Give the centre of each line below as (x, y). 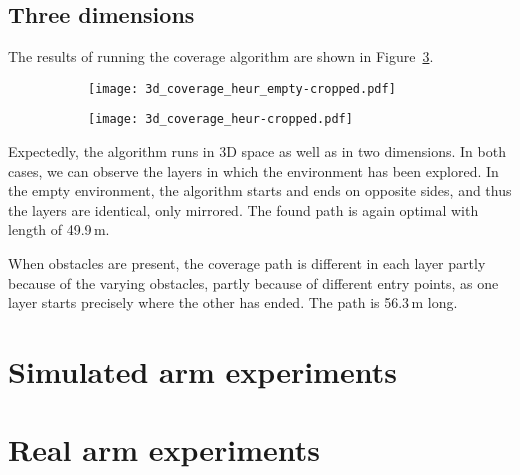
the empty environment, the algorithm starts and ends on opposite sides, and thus (260, 190)
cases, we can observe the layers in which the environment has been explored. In (253, 170)
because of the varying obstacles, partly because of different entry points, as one (253, 282)
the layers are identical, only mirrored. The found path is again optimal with (243, 209)
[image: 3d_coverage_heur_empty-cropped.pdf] (242, 88)
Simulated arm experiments (202, 371)
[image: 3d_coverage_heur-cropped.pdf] (220, 119)
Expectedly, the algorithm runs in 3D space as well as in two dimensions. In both (257, 151)
